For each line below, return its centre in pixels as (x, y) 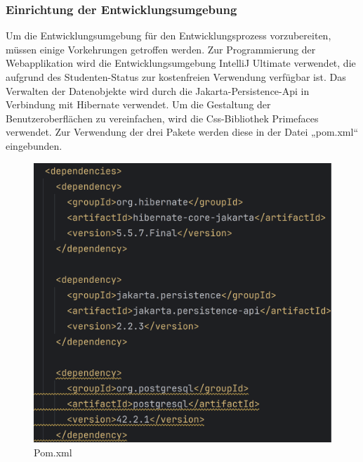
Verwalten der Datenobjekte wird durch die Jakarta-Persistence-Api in (158, 90)
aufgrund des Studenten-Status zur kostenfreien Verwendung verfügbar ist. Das (176, 77)
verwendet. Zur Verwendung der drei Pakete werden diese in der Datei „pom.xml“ (182, 132)
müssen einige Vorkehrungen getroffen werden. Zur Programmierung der (161, 49)
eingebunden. (34, 145)
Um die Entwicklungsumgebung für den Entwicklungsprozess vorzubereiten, (169, 36)
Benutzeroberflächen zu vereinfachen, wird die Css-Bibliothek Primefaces (162, 118)
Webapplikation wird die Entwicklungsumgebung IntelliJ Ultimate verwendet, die (181, 63)
